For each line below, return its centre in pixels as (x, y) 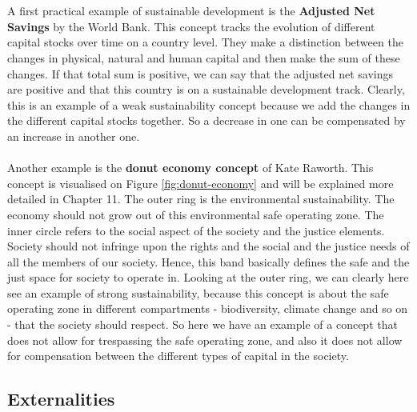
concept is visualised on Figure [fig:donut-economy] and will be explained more (200, 183)
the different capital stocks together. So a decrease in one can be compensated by (206, 120)
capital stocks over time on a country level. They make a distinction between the (205, 42)
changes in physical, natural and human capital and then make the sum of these (204, 57)
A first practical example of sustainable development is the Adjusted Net (191, 11)
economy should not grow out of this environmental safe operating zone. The (196, 214)
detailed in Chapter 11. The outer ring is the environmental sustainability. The (201, 199)
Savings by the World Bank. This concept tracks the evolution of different (191, 26)
